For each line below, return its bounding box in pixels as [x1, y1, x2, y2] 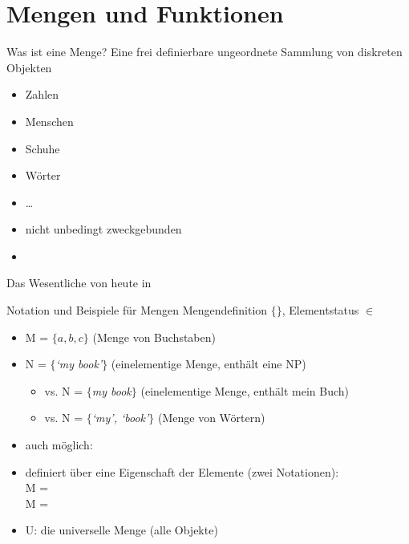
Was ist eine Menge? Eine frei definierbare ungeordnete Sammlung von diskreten [6, 43, 403, 60]
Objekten [6, 59, 52, 75]
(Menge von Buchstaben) [92, 328, 216, 345]
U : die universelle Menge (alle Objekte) [25, 522, 218, 538]
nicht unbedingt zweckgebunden [25, 221, 182, 237]
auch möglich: [25, 436, 93, 453]
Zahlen [25, 86, 59, 103]
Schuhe [25, 140, 60, 156]
